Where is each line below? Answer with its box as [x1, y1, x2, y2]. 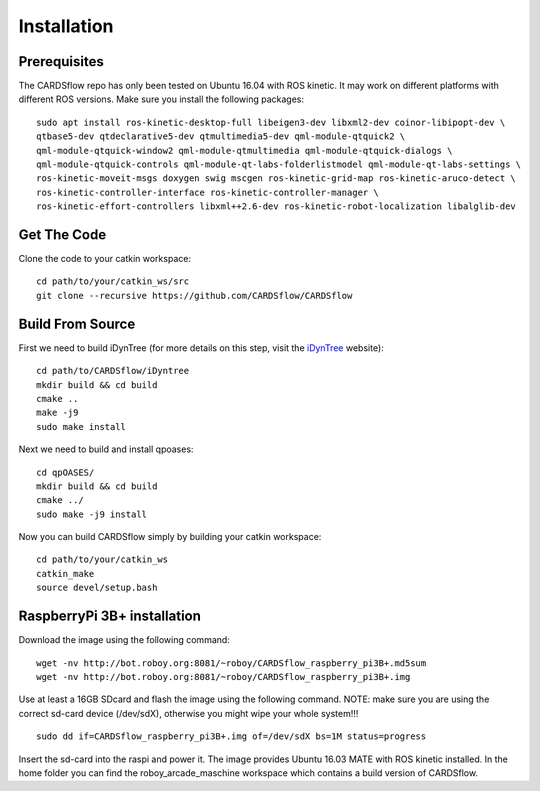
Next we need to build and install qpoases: [18, 443, 194, 455]
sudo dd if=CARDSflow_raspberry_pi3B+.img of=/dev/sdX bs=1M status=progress [36, 731, 427, 742]
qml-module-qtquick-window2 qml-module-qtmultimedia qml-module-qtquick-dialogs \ [36, 145, 453, 156]
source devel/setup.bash [36, 582, 158, 594]
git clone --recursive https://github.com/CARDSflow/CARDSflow [36, 290, 353, 301]
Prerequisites [18, 53, 104, 70]
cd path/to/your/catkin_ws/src [36, 276, 190, 287]
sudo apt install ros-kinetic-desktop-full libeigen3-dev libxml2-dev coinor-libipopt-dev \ [36, 116, 506, 128]
